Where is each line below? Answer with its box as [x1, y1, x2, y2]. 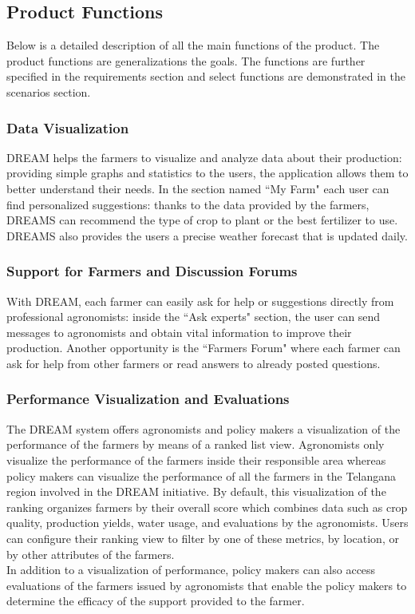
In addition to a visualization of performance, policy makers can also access [6, 561, 376, 578]
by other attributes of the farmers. [6, 545, 175, 562]
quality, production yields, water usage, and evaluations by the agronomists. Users [6, 514, 409, 531]
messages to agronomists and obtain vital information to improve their [6, 323, 352, 340]
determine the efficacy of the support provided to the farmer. [6, 592, 305, 609]
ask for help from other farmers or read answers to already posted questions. [6, 355, 381, 371]
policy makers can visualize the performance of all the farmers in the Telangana [6, 467, 397, 484]
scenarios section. [6, 83, 91, 100]
